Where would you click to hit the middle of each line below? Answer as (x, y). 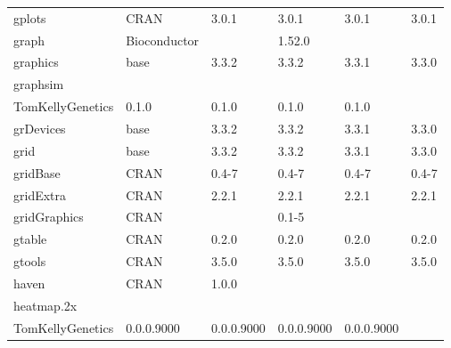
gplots (30, 17)
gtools (30, 261)
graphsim (39, 84)
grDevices (40, 128)
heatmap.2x (45, 305)
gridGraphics (49, 217)
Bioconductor (163, 40)
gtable (30, 239)
